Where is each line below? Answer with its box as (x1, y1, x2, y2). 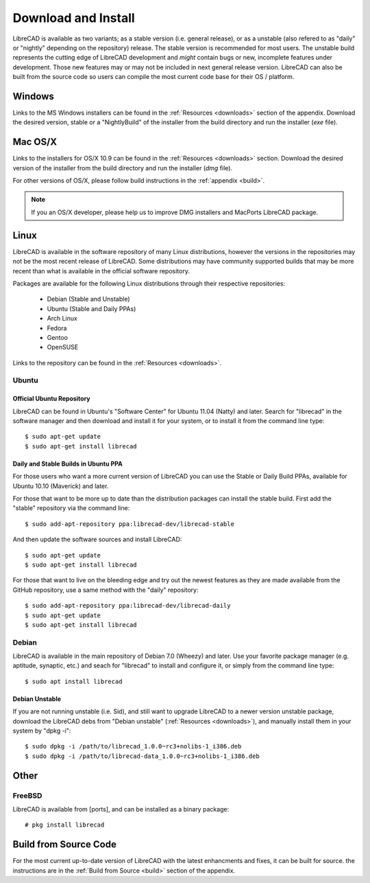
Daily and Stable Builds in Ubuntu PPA (12, 459, 123, 468)
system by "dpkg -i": (12, 726, 71, 735)
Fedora (47, 323, 67, 332)
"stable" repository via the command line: (12, 504, 130, 512)
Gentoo (47, 333, 69, 341)
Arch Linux (47, 314, 78, 323)
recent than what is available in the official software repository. (12, 266, 190, 275)
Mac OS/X (12, 136, 58, 148)
